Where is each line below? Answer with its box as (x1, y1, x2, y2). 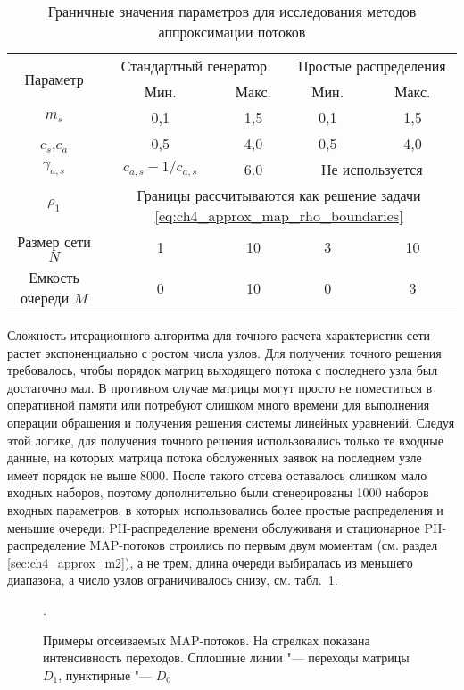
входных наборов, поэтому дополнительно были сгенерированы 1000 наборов (7, 483, 429, 502)
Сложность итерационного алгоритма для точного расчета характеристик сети (7, 326, 431, 344)
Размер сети (17, 231, 91, 252)
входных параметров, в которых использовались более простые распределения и (7, 500, 443, 519)
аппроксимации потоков (158, 21, 306, 42)
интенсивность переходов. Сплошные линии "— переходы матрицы (43, 648, 410, 667)
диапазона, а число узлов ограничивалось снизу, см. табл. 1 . (7, 570, 338, 589)
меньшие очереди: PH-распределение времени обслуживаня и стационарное (7, 518, 420, 536)
